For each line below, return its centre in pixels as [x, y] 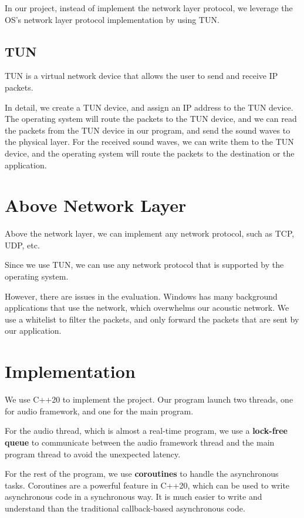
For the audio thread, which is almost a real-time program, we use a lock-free [146, 431]
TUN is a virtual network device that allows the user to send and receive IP [141, 76]
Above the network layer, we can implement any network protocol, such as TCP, [150, 233]
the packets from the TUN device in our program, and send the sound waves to [148, 130]
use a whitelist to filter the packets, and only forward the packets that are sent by [152, 319]
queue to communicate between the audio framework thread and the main [140, 442]
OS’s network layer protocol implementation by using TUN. [112, 19]
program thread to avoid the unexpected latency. [93, 454]
